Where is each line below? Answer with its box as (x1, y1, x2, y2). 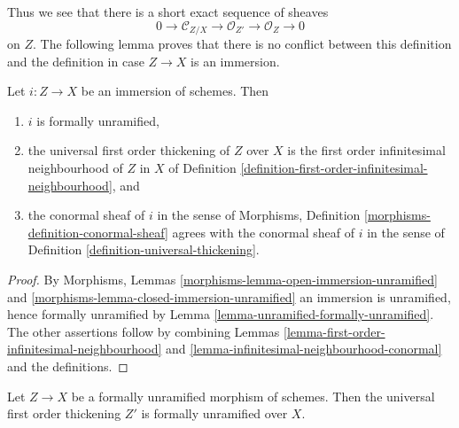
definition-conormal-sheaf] (27, 222, 168, 241)
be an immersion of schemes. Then (81, 82, 269, 100)
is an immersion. (191, 51, 280, 70)
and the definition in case (7, 51, 144, 70)
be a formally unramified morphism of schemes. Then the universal (71, 386, 435, 405)
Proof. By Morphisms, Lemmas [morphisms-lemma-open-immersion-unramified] (7, 269, 438, 288)
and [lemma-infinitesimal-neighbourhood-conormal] (166, 339, 442, 358)
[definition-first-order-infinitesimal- (240, 159, 428, 177)
